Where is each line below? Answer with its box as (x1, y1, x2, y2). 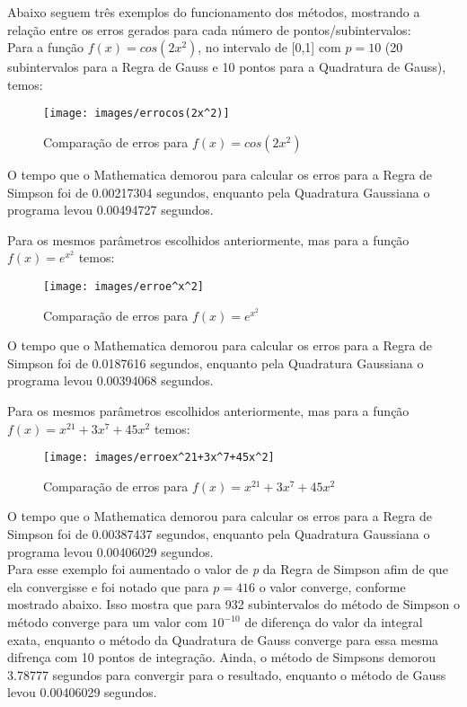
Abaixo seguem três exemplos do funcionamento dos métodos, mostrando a (7, 3, 420, 21)
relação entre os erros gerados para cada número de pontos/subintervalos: (7, 20, 411, 39)
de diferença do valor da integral (244, 613, 423, 632)
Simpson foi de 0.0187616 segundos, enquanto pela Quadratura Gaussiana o (7, 353, 424, 372)
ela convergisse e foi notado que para (7, 577, 209, 596)
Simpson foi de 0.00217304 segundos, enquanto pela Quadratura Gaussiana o (7, 182, 430, 201)
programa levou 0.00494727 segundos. (7, 200, 214, 219)
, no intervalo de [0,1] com (198, 38, 341, 57)
